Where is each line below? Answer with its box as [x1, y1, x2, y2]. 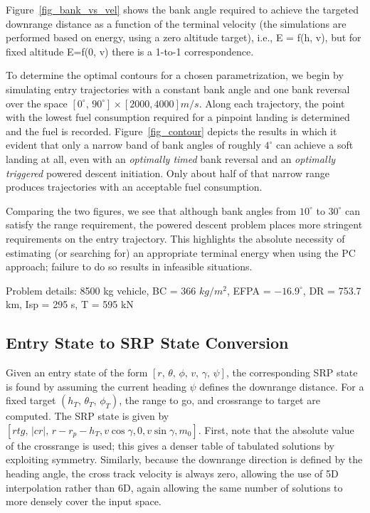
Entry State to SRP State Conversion [6, 332, 289, 354]
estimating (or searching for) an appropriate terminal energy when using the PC [6, 245, 356, 260]
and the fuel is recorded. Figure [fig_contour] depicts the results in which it [6, 123, 337, 138]
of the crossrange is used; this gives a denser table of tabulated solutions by [6, 438, 335, 453]
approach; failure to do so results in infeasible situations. [6, 259, 253, 274]
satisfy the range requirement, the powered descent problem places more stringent [6, 217, 363, 232]
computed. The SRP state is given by [6, 408, 169, 423]
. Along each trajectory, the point [199, 95, 345, 110]
